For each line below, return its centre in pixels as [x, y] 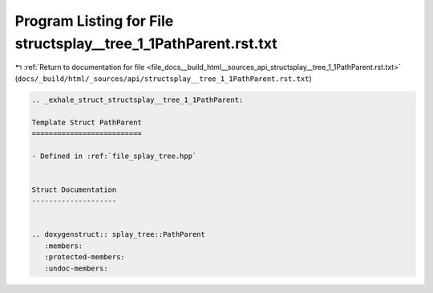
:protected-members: [85, 257]
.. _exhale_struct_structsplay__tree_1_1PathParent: [138, 100]
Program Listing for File [94, 21]
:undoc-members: [76, 268]
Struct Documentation [74, 189]
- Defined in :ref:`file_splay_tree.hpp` [114, 156]
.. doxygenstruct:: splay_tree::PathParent [119, 234]
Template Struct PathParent [87, 122]
